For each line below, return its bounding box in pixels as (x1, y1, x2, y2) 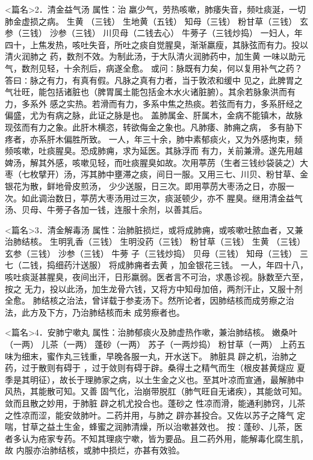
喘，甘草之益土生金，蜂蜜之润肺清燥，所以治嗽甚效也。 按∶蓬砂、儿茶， (5, 420, 294, 433)
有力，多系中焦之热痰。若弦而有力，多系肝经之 (117, 97, 303, 109)
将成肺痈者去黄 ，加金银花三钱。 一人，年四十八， (108, 259, 308, 271)
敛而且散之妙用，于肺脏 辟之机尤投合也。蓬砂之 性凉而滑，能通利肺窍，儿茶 (5, 397, 306, 409)
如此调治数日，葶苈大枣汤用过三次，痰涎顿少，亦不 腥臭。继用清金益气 (21, 191, 303, 204)
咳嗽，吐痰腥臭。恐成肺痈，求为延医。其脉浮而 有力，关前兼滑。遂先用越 (13, 144, 303, 157)
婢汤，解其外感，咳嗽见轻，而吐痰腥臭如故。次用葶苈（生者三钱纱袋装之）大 (5, 156, 308, 168)
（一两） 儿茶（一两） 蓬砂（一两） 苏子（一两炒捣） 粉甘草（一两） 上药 (5, 338, 297, 351)
